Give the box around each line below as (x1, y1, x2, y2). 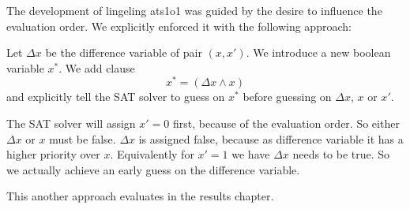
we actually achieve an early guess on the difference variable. (6, 161, 300, 177)
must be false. (49, 130, 116, 147)
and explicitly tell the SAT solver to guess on (6, 88, 225, 105)
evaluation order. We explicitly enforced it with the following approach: (6, 17, 352, 34)
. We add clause (58, 59, 135, 76)
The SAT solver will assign (6, 115, 136, 132)
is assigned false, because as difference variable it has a (138, 130, 404, 147)
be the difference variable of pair (45, 44, 202, 61)
